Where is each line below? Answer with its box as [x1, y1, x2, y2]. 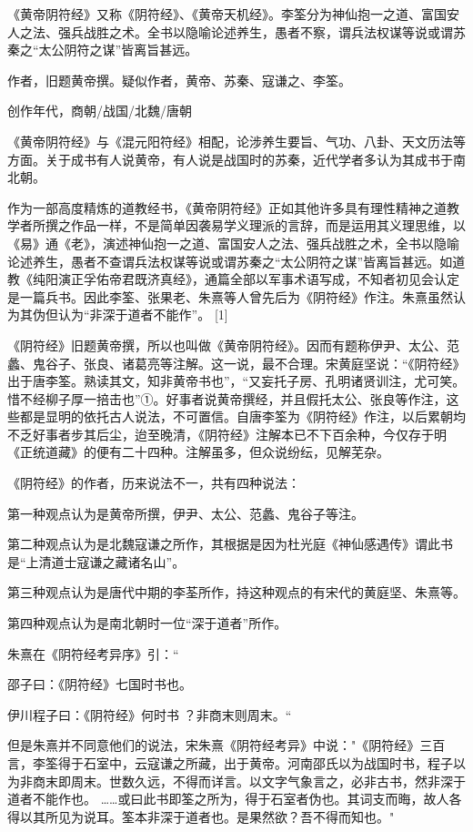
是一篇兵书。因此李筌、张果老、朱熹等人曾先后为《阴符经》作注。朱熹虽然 [7, 287, 453, 306]
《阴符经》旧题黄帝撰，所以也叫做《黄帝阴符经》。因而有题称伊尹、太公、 [7, 335, 447, 354]
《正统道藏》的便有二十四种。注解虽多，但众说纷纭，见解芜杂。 [7, 442, 389, 462]
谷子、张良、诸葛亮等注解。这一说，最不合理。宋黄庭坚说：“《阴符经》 [45, 353, 466, 372]
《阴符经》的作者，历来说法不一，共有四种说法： [7, 473, 300, 492]
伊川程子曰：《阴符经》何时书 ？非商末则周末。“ [7, 705, 292, 724]
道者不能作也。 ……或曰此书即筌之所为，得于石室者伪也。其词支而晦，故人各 [7, 789, 462, 808]
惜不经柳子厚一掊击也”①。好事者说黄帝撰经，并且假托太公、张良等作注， [7, 389, 447, 408]
